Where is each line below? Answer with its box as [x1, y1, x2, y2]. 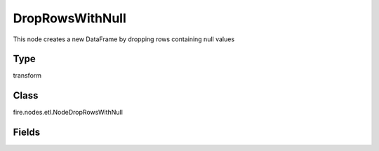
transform [13, 71, 42, 80]
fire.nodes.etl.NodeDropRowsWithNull [13, 108, 123, 117]
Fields [13, 127, 41, 138]
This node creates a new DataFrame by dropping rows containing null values [13, 35, 235, 43]
